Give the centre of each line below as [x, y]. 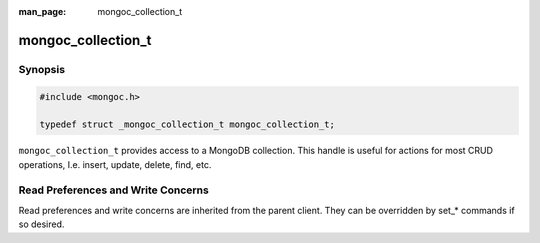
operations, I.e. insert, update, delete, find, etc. [115, 164]
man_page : [42, 11]
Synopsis [41, 69]
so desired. [41, 224]
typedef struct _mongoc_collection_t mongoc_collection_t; [187, 124]
